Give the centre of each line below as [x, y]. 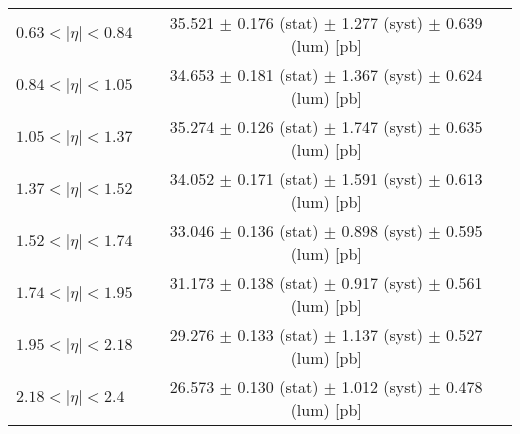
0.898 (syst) [382, 230]
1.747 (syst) [382, 126]
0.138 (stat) [278, 282]
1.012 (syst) [382, 386]
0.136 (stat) [278, 230]
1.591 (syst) [382, 178]
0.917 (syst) [382, 282]
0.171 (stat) [278, 178]
